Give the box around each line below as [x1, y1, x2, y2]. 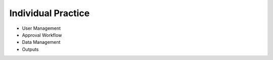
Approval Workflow [22, 32, 62, 38]
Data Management [22, 39, 61, 45]
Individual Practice [9, 8, 90, 19]
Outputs [22, 46, 39, 52]
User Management [22, 25, 61, 31]
